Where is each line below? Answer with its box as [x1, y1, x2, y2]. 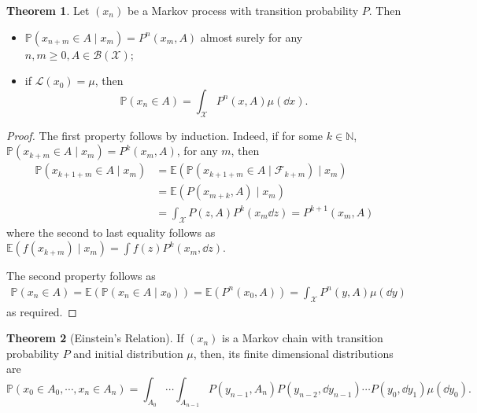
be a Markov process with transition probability [127, 2, 359, 18]
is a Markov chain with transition [222, 330, 383, 346]
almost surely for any [200, 28, 303, 45]
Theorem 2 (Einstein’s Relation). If [6, 330, 184, 346]
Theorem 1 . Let [6, 2, 90, 18]
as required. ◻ [6, 303, 77, 319]
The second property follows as [6, 267, 156, 284]
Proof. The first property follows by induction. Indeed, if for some [6, 127, 324, 143]
